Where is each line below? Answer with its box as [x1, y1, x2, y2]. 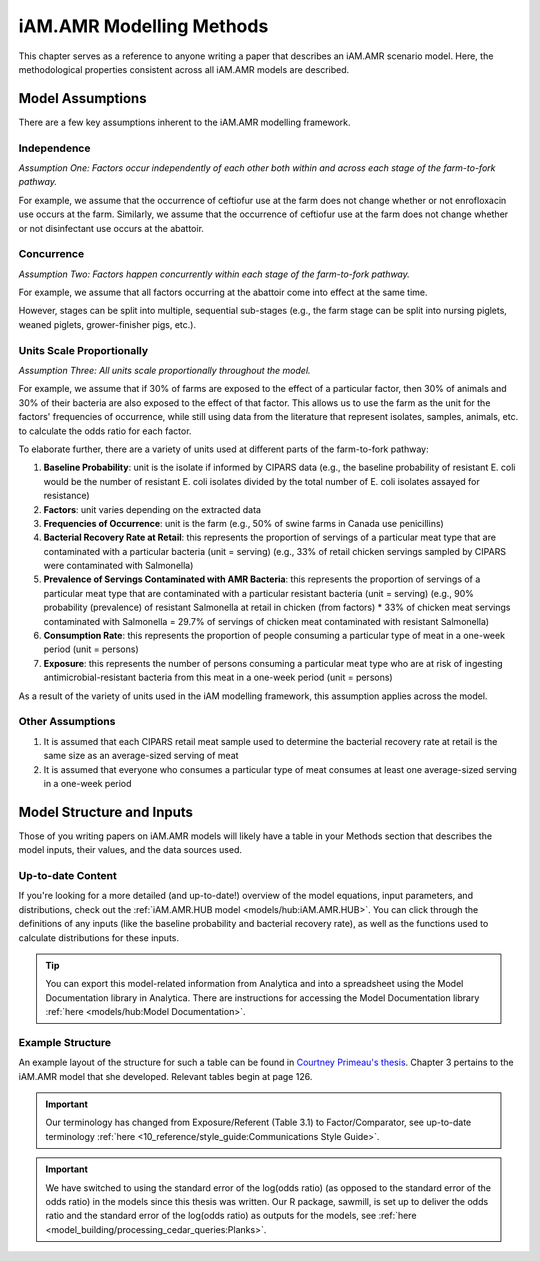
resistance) [43, 490, 90, 502]
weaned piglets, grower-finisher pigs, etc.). [18, 318, 197, 330]
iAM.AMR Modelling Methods [18, 15, 269, 37]
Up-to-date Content [18, 868, 117, 882]
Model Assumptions [18, 90, 147, 107]
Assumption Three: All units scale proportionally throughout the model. [18, 365, 311, 376]
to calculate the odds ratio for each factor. [18, 425, 192, 437]
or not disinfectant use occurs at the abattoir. [18, 222, 205, 234]
